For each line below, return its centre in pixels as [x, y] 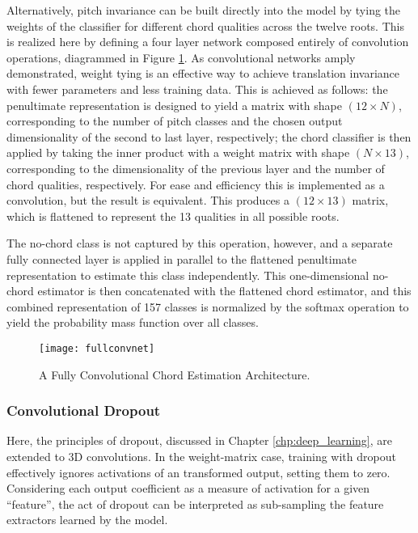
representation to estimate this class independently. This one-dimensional [188, 275]
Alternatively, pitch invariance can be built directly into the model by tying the [204, 10]
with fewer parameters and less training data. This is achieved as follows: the [197, 89]
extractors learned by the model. [87, 520]
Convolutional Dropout [84, 410]
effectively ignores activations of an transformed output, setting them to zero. [198, 472]
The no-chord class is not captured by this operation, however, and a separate [200, 243]
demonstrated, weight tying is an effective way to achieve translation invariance [203, 73]
